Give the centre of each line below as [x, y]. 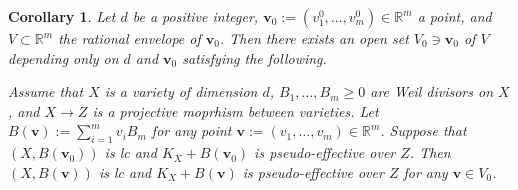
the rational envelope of [129, 38]
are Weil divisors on [432, 91]
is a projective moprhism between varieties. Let [235, 110]
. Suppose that [423, 130]
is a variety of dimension [181, 91]
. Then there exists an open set [314, 38]
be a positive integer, [195, 16]
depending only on [63, 57]
